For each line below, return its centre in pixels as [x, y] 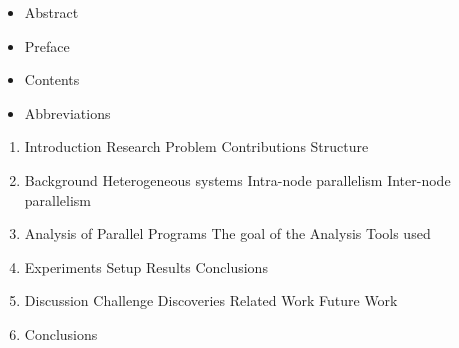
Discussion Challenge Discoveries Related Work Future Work [211, 300]
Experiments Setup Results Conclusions [146, 266]
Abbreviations [67, 112]
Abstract [51, 12]
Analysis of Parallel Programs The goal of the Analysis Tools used [227, 233]
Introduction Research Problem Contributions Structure [196, 146]
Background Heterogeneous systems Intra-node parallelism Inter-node [237, 179]
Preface [47, 45]
